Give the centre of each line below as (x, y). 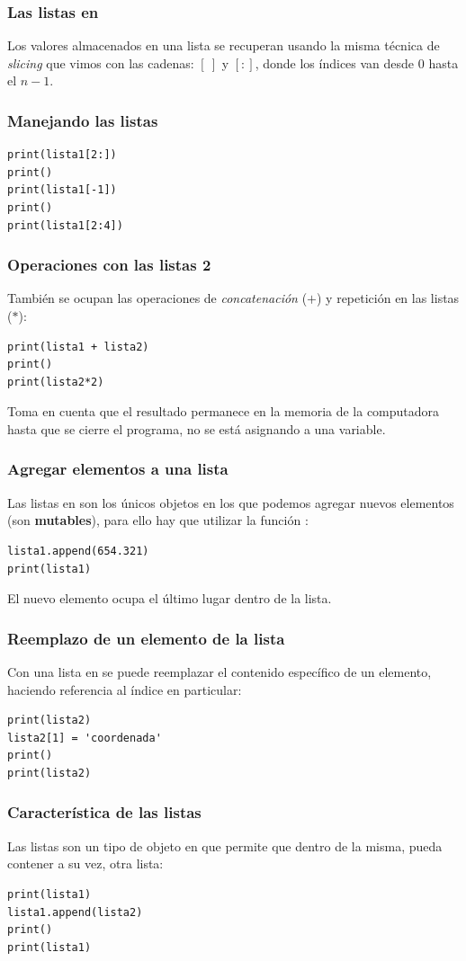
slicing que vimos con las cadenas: (101, 62)
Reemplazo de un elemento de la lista (146, 638)
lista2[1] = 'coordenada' (85, 738)
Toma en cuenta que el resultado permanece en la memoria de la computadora (224, 411)
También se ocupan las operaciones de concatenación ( (157, 298)
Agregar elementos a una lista (118, 469)
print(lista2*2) (56, 382)
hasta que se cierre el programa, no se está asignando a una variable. (197, 428)
